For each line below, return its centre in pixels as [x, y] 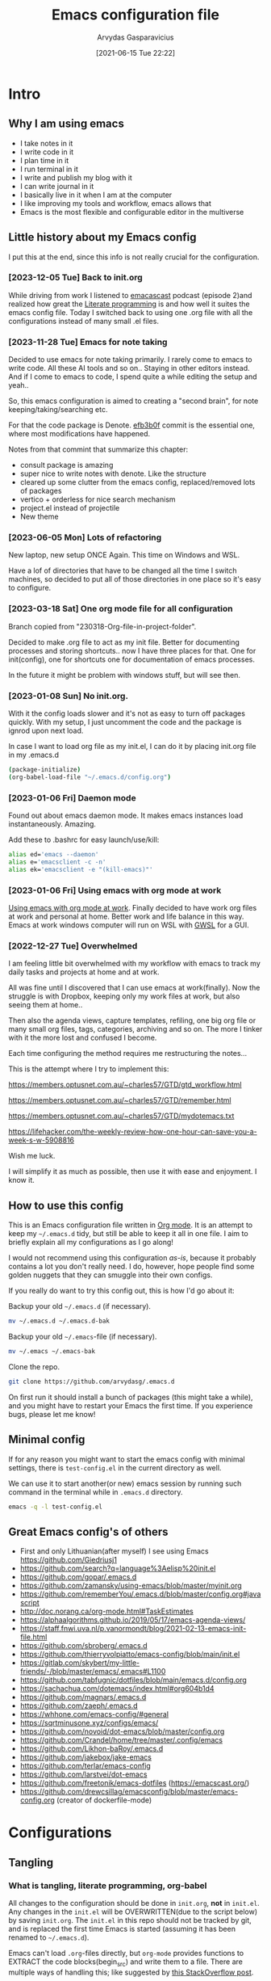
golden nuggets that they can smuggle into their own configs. [110, 1275]
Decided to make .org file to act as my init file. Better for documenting [124, 642]
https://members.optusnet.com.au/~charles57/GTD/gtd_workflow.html [125, 1085]
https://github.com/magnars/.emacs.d [83, 1697]
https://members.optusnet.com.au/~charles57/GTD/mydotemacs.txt [121, 1116]
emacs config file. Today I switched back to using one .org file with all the [131, 312]
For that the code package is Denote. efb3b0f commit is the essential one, [132, 425]
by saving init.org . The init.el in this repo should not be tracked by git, [130, 1920]
